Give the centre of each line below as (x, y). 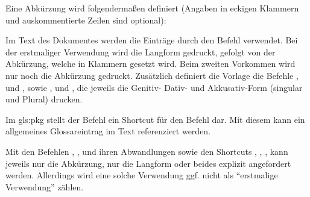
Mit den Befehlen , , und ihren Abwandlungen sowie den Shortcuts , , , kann (147, 151)
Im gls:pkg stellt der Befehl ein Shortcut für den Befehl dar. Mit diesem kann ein (155, 119)
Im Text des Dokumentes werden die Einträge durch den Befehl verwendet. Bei (152, 40)
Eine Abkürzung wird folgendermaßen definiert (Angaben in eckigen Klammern (152, 8)
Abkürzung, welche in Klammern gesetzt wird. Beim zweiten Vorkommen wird (150, 64)
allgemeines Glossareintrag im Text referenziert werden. (108, 131)
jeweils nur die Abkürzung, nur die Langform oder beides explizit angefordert (148, 163)
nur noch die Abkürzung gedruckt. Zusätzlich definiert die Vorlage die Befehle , (152, 75)
